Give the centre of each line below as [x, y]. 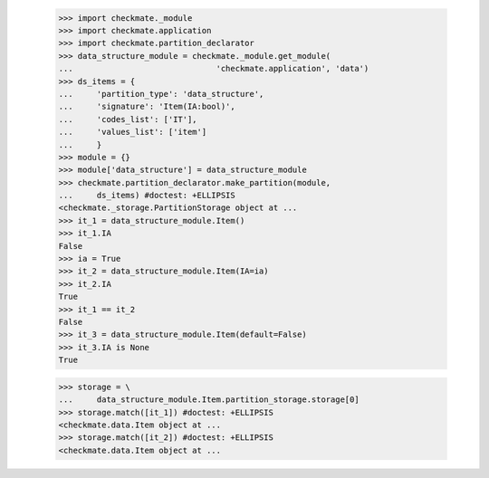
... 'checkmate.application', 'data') [214, 69]
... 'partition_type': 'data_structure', [161, 94]
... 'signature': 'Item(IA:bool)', [147, 107]
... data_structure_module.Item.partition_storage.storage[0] [209, 400]
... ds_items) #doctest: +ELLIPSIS [147, 196]
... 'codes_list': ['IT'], [128, 119]
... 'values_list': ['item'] [133, 132]
